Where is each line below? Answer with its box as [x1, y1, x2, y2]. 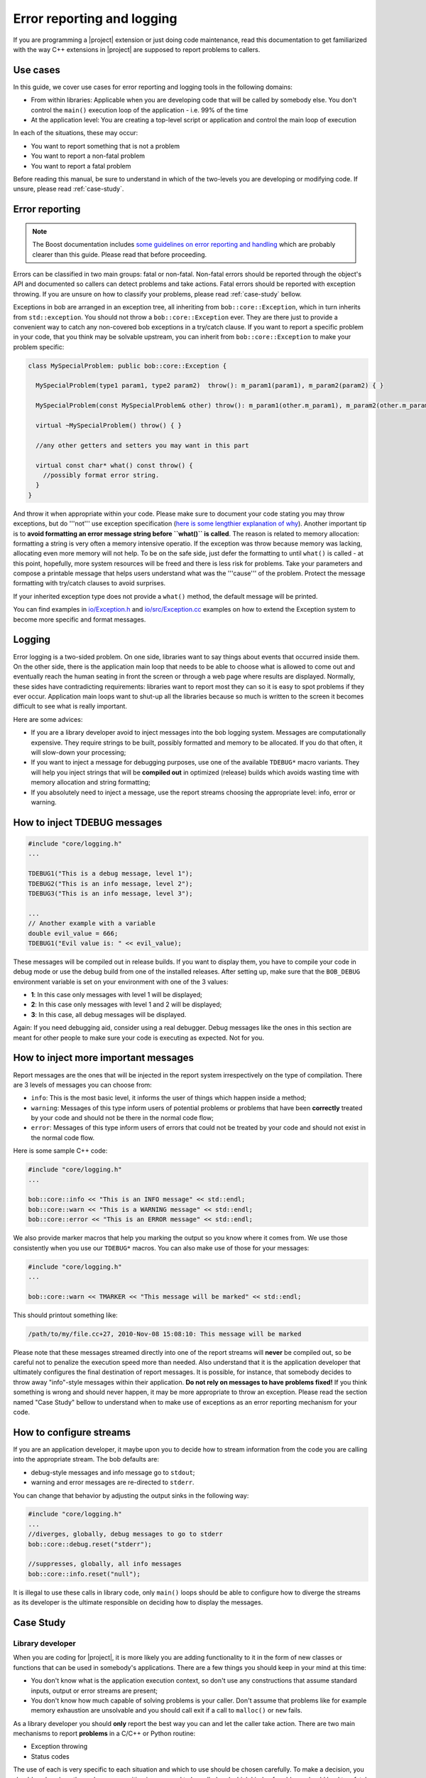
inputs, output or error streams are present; [31, 1686, 158, 1695]
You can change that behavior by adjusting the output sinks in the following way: [13, 1491, 249, 1500]
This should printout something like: [13, 1311, 119, 1319]
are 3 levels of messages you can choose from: [13, 1080, 152, 1089]
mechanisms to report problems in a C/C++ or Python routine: [13, 1729, 196, 1738]
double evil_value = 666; [28, 929, 119, 937]
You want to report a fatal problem [31, 161, 131, 170]
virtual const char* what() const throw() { [35, 461, 193, 469]
